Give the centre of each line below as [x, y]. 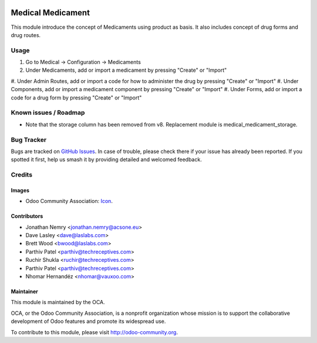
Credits [21, 175]
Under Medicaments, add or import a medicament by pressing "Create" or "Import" [126, 70]
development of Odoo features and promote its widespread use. [88, 321]
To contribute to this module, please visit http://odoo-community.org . [95, 332]
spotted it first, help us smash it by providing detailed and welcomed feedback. [106, 159]
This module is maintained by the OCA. [58, 302]
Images [20, 190]
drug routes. [26, 35]
